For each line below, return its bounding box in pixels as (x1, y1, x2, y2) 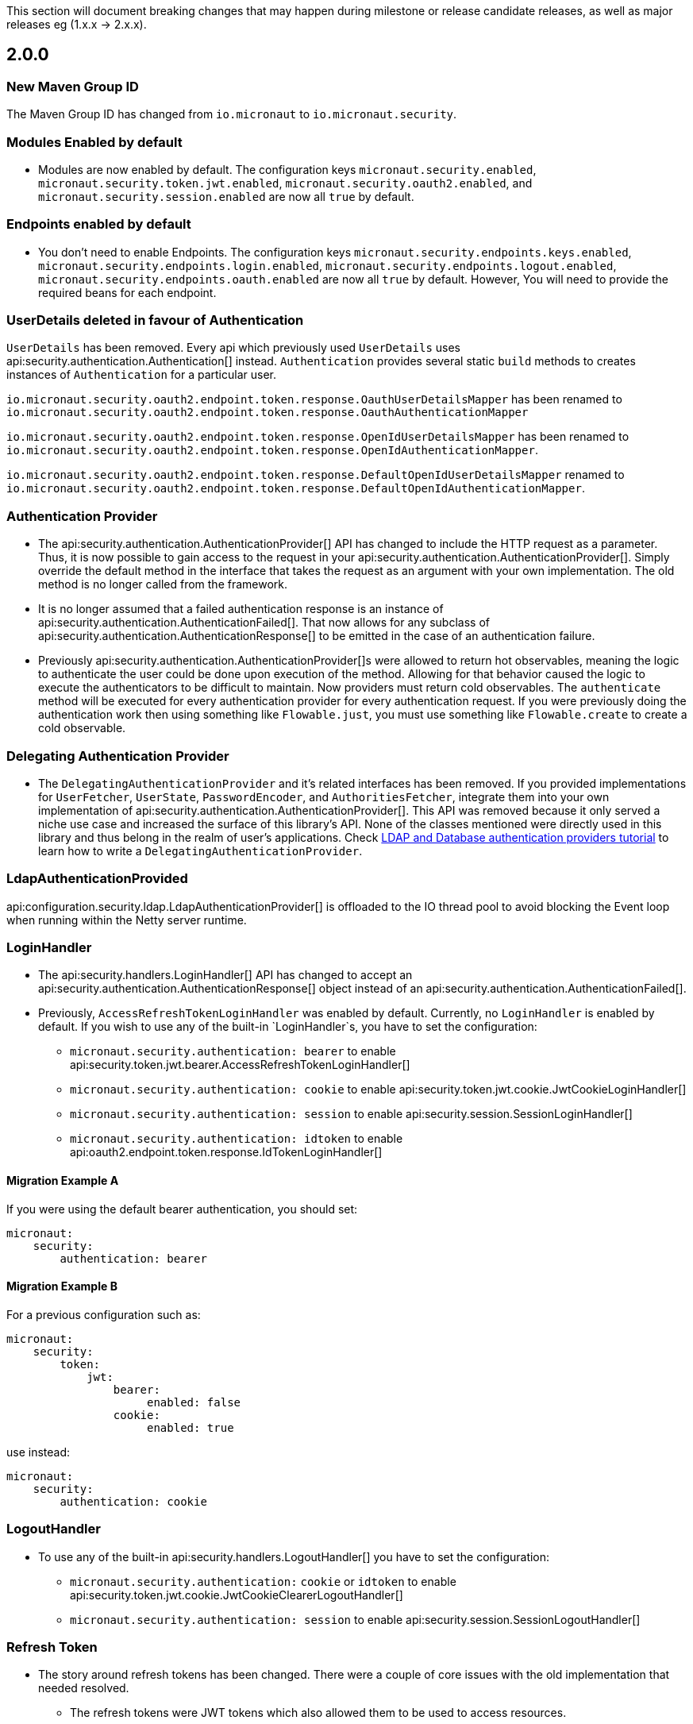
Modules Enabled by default (6, 133, 183, 150)
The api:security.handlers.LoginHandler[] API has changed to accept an (38, 968, 413, 982)
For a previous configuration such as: (6, 1307, 201, 1321)
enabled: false (147, 1395, 241, 1409)
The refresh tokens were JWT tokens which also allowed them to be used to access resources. (70, 1706, 567, 1720)
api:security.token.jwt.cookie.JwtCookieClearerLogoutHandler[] (70, 1587, 403, 1602)
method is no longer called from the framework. (38, 577, 288, 592)
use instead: (6, 1444, 71, 1459)
